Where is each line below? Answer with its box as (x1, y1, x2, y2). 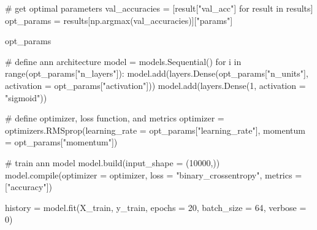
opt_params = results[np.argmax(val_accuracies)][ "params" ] (5, 13, 233, 26)
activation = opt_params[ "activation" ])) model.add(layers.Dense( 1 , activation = (5, 79, 306, 91)
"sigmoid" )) (5, 91, 47, 104)
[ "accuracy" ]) (5, 180, 53, 193)
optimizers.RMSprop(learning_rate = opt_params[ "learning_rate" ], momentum (5, 123, 305, 136)
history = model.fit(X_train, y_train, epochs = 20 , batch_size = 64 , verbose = (5, 201, 307, 213)
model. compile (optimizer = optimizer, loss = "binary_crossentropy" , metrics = (5, 168, 302, 181)
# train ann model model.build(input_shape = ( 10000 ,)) (5, 156, 220, 169)
